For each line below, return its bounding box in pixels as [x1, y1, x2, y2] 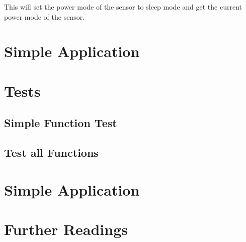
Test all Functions [4, 145, 99, 160]
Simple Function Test [4, 115, 117, 131]
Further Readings [4, 219, 128, 239]
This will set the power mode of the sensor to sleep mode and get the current [4, 2, 242, 12]
